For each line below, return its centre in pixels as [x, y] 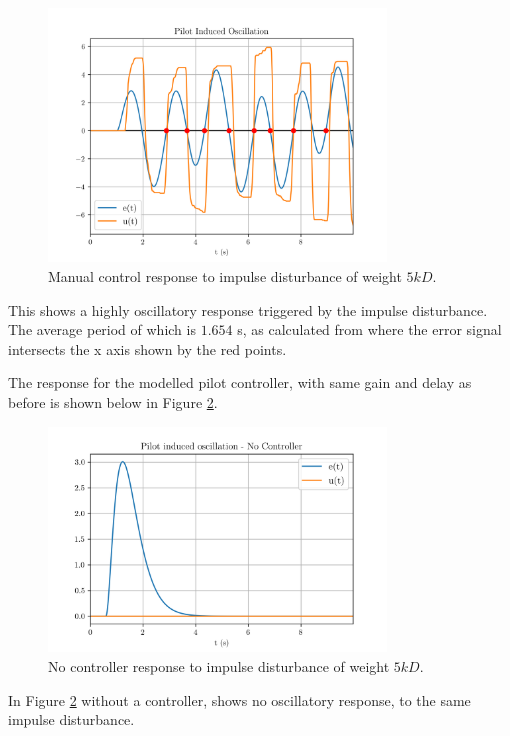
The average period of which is [102, 329]
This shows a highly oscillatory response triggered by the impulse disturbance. [248, 309]
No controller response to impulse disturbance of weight [219, 666]
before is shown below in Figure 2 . [113, 401]
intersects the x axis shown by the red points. [147, 348]
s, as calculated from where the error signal [369, 329]
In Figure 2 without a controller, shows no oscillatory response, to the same [239, 699]
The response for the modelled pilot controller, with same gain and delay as [240, 382]
